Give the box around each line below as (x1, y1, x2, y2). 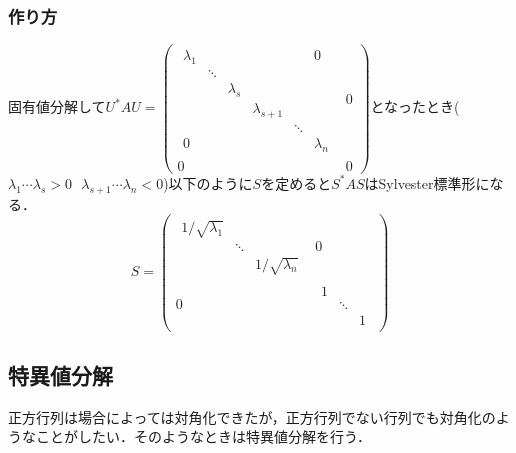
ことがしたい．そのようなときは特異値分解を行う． (35, 426, 371, 447)
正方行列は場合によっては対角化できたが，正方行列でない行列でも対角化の (8, 406, 496, 427)
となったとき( (370, 96, 460, 117)
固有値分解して (8, 96, 106, 117)
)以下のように (163, 172, 253, 193)
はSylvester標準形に (364, 172, 490, 193)
